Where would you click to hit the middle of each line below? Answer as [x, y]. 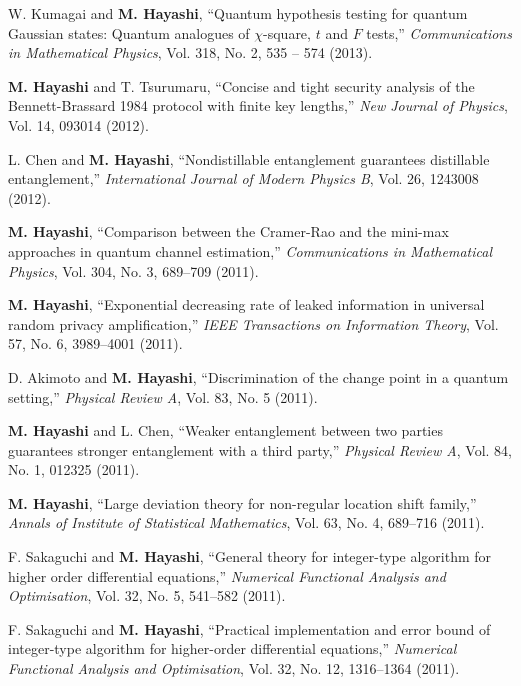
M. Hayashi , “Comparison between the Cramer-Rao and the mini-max [228, 231]
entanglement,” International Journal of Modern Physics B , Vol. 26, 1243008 [243, 178]
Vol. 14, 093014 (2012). [78, 124]
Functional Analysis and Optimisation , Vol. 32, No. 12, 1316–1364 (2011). [234, 668]
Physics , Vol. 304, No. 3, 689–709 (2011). [133, 270]
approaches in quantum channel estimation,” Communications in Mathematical [250, 250]
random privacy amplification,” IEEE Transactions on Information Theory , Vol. [253, 323]
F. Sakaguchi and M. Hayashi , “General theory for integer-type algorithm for [250, 556]
